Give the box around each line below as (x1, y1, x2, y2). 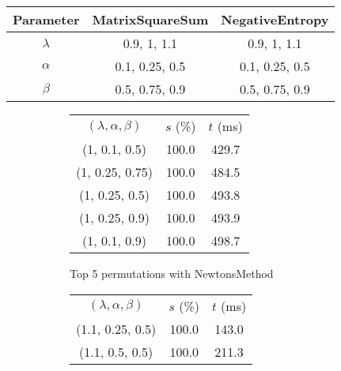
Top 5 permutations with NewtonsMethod (70, 265, 274, 281)
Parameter (13, 10, 80, 28)
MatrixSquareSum (92, 10, 209, 28)
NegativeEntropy (221, 10, 329, 28)
